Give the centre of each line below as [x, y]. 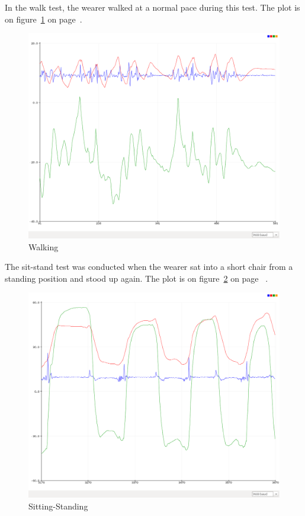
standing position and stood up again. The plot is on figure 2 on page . [137, 278]
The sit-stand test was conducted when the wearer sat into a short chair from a [149, 267]
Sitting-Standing [58, 506]
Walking [44, 246]
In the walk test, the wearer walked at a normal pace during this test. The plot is [152, 7]
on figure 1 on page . [44, 19]
